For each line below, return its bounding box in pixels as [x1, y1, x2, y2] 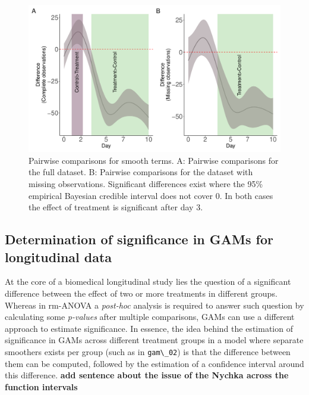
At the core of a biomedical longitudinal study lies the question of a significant [5, 275, 291, 288]
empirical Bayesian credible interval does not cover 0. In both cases [29, 189, 273, 201]
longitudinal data [5, 247, 112, 266]
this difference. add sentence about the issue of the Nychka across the [5, 369, 289, 381]
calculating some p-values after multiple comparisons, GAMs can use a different [5, 310, 295, 323]
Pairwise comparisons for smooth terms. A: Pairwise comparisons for [29, 154, 279, 166]
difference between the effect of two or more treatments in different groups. [5, 287, 278, 299]
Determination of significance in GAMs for [5, 230, 273, 248]
